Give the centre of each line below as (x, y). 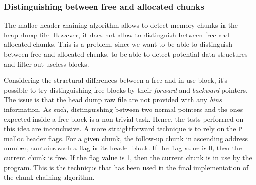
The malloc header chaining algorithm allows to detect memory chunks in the (121, 25)
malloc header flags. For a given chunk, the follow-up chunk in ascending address (126, 138)
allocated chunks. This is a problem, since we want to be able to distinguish (118, 44)
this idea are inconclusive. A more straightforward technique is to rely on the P (123, 129)
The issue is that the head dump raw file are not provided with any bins (113, 99)
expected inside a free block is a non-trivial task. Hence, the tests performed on (124, 119)
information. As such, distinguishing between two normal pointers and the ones (124, 109)
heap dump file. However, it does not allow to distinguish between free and (117, 34)
